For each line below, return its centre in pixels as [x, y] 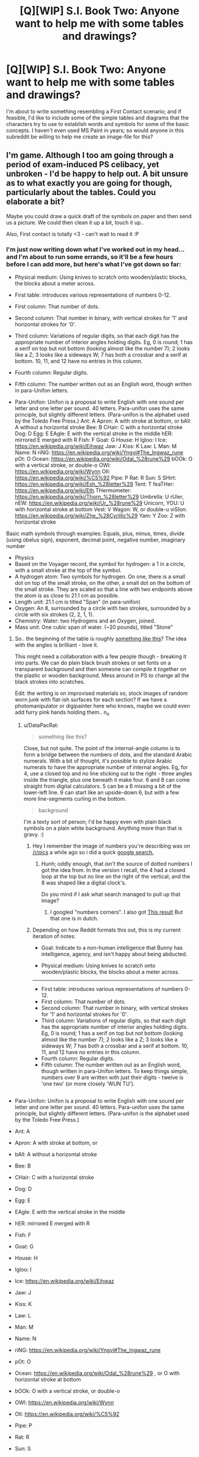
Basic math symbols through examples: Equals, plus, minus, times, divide [95, 534]
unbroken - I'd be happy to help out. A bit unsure [97, 174]
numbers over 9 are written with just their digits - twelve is [112, 1077]
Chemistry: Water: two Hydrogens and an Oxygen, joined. [85, 621]
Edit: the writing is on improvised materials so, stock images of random [101, 693]
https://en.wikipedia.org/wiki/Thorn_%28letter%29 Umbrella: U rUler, [99, 497]
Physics [24, 558]
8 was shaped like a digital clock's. [84, 882]
